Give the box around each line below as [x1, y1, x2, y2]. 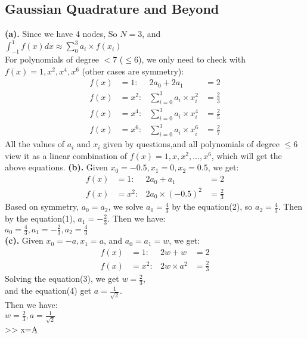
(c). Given [5, 234, 44, 247]
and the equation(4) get [5, 284, 92, 297]
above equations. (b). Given [5, 161, 108, 173]
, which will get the [211, 149, 282, 161]
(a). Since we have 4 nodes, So [5, 27, 117, 40]
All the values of [5, 138, 65, 150]
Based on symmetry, [5, 200, 79, 213]
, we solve [108, 200, 144, 213]
